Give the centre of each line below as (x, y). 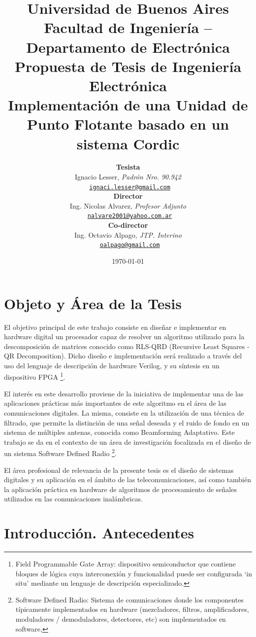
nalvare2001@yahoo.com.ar (130, 216)
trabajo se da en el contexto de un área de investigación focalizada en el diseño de (128, 442)
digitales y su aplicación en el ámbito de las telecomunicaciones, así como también (128, 479)
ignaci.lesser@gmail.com (130, 187)
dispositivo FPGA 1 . (35, 376)
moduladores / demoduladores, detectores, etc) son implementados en (121, 619)
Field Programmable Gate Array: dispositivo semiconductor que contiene (126, 564)
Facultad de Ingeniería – (128, 27)
